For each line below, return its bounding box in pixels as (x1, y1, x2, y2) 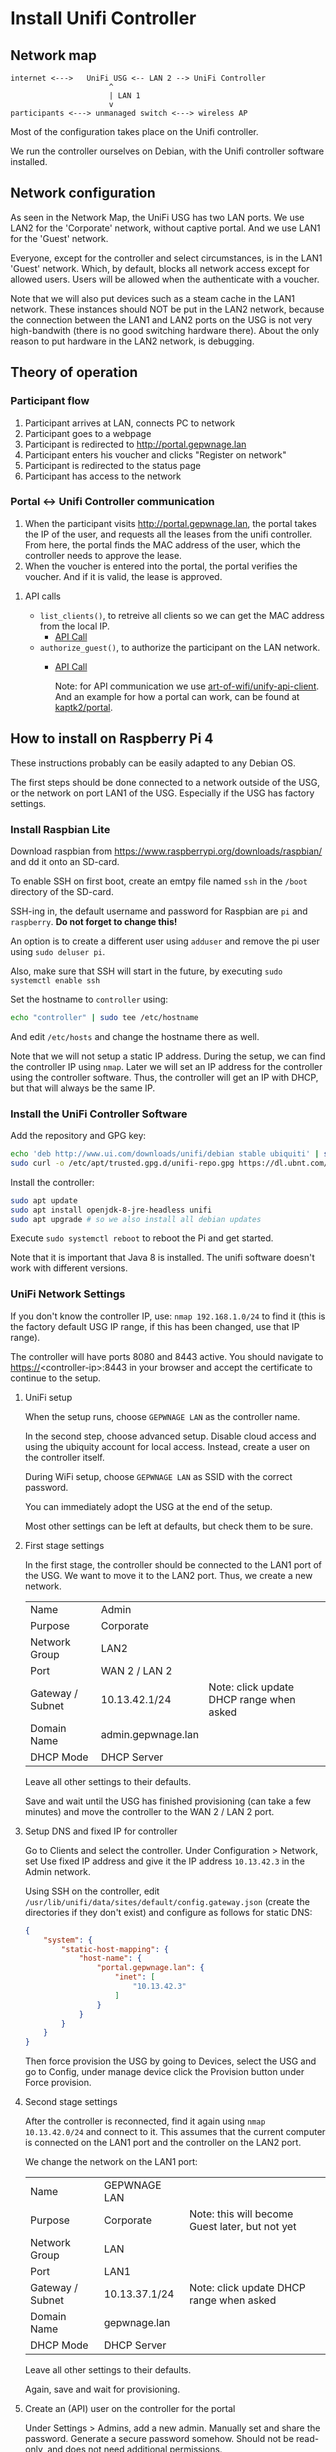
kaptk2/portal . (54, 701, 113, 713)
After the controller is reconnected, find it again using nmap (24, 2115, 266, 2127)
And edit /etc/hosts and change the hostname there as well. (10, 1030, 260, 1042)
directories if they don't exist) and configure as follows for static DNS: (24, 1906, 313, 1918)
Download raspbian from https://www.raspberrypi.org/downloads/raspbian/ (10, 845, 323, 857)
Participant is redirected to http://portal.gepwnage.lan (24, 438, 247, 450)
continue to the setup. (10, 1372, 102, 1384)
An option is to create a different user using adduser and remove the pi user (10, 935, 320, 947)
